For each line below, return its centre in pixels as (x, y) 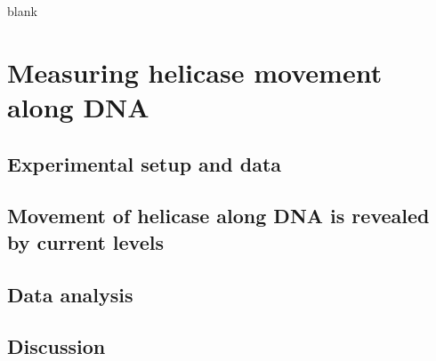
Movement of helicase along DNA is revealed (218, 216)
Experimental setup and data (145, 163)
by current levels (85, 241)
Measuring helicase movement (195, 72)
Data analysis (70, 294)
